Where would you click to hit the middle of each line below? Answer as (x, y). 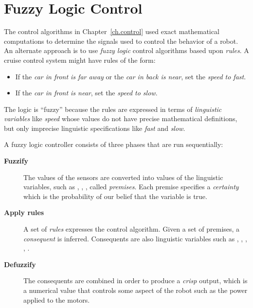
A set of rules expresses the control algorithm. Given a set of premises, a (132, 229)
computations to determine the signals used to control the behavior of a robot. (121, 41)
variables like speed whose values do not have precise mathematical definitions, (121, 118)
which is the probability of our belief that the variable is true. (115, 196)
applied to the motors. (57, 299)
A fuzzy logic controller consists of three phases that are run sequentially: (114, 144)
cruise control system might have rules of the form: (80, 60)
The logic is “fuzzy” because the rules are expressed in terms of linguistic (113, 109)
